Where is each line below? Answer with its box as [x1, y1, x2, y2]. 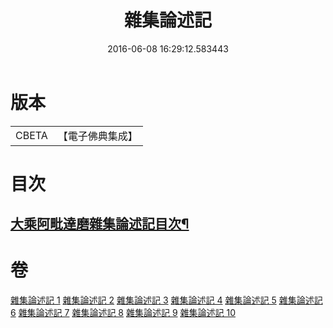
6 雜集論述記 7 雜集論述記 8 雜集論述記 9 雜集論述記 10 [10, 307, 237, 319]
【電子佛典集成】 [57, 129, 138, 143]
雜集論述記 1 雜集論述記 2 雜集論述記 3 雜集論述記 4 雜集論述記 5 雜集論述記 [10, 294, 323, 306]
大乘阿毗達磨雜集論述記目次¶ [10, 216, 190, 233]
